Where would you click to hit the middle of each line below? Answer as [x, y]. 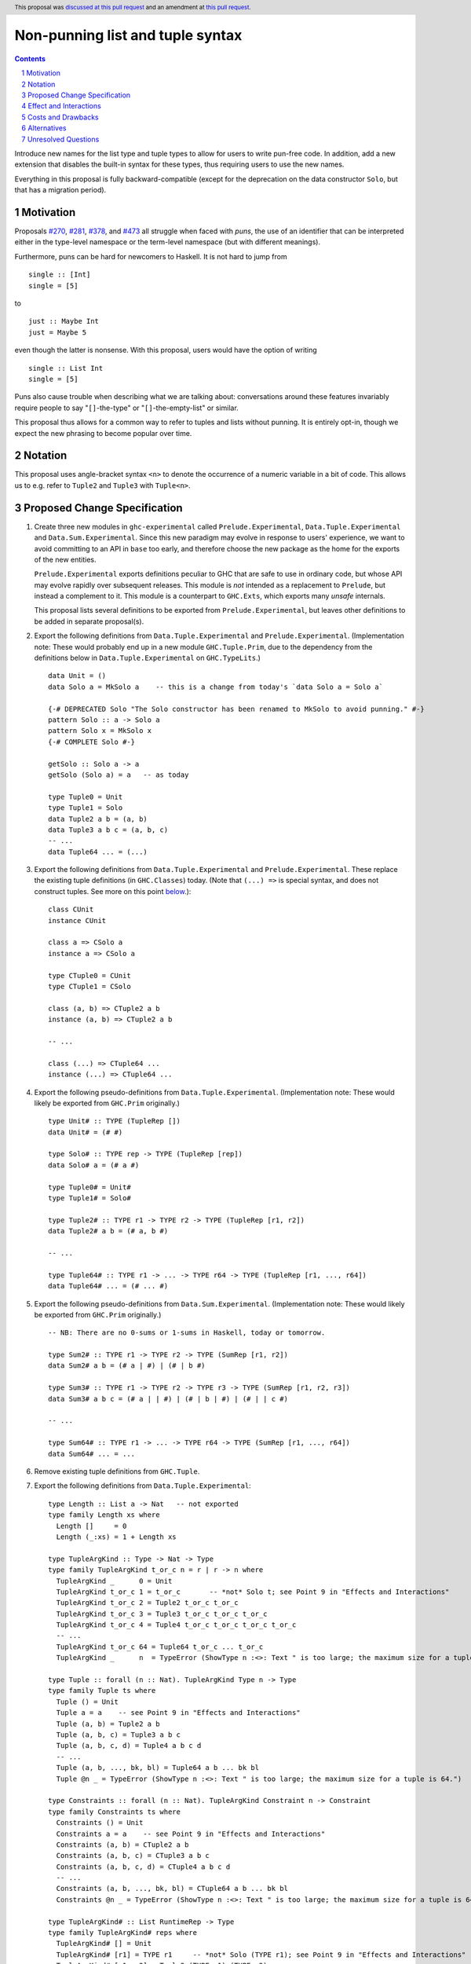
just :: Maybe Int [64, 321]
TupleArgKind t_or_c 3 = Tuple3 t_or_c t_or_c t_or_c [162, 1614]
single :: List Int [66, 368]
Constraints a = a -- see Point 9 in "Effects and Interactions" [191, 1834]
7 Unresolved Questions [60, 139]
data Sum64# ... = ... [92, 1454]
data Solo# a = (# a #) [94, 1165]
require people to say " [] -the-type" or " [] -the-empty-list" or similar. [126, 408]
